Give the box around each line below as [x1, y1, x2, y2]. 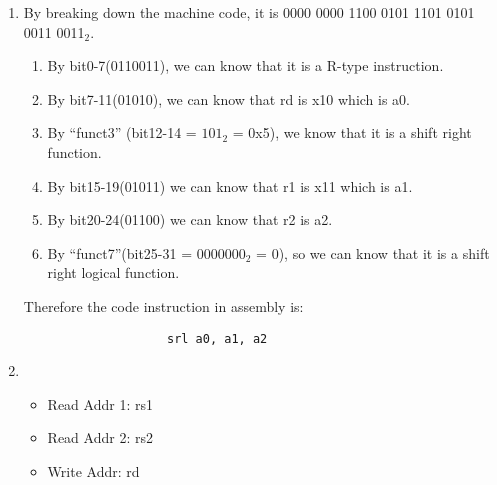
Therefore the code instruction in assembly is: [23, 295, 304, 316]
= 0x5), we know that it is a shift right [232, 122, 472, 143]
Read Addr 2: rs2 [47, 427, 153, 448]
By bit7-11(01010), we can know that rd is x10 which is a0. [47, 88, 411, 109]
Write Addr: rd [47, 460, 140, 481]
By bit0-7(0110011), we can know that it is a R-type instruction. [47, 55, 444, 76]
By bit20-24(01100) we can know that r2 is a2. [47, 209, 333, 230]
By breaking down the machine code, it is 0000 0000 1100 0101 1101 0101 [23, 2, 475, 22]
